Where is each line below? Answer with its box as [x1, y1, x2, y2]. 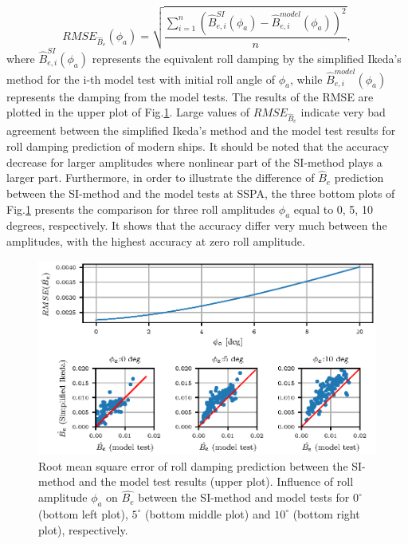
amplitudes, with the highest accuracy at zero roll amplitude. [6, 232, 305, 249]
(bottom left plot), [38, 505, 128, 522]
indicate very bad [300, 104, 386, 120]
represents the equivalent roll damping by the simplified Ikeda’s [92, 49, 402, 66]
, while [289, 70, 323, 87]
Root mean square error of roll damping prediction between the [38, 457, 348, 474]
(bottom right [292, 505, 360, 522]
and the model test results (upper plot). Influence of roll [78, 473, 354, 490]
